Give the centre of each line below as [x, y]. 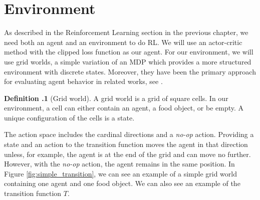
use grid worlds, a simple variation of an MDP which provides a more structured [128, 61]
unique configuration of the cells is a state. [69, 117]
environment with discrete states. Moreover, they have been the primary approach [130, 71]
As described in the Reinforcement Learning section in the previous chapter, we [126, 32]
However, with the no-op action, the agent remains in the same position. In [119, 164]
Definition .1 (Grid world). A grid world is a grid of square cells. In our [116, 98]
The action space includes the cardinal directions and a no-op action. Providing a [129, 134]
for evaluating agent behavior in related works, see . [83, 81]
